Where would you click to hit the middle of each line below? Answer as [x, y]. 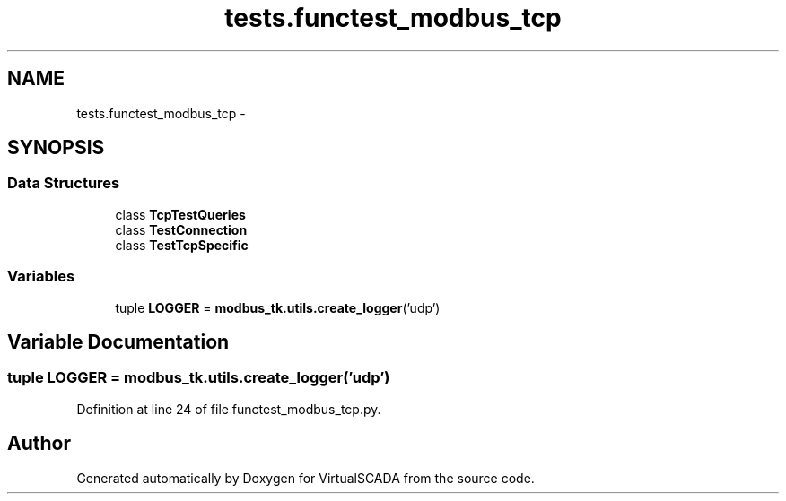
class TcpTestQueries [180, 214]
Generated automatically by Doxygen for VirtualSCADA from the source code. [306, 478]
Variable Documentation [118, 341]
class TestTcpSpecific [182, 245]
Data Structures [64, 183]
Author [39, 444]
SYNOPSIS [56, 148]
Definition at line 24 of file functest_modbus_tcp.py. [229, 409]
